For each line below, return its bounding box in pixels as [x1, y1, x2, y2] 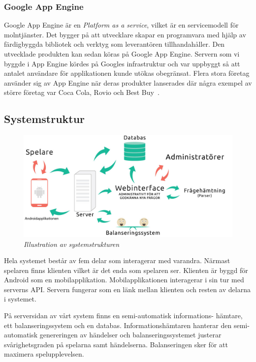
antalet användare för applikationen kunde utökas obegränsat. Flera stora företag [4, 68, 250, 78]
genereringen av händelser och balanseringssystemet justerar [39, 330, 222, 340]
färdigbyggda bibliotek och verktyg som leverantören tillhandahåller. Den [4, 39, 225, 49]
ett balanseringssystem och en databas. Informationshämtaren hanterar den [4, 320, 232, 330]
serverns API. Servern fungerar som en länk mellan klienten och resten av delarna [4, 284, 251, 294]
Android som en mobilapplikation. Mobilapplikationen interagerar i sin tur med [4, 274, 244, 285]
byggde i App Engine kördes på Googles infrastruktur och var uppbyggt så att [4, 58, 240, 68]
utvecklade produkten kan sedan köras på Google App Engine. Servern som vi [4, 49, 240, 59]
